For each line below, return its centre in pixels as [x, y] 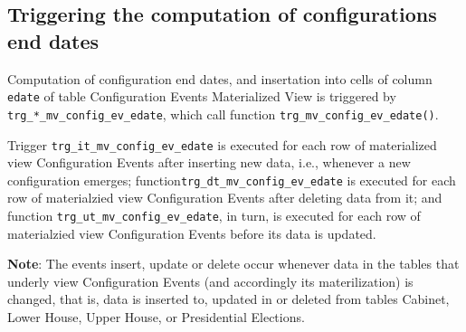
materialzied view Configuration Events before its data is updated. [192, 233]
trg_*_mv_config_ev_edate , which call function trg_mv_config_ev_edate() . [223, 114]
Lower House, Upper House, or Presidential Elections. [156, 317]
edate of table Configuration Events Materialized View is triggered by [202, 96]
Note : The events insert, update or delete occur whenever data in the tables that [233, 264]
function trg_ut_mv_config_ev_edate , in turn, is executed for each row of [214, 215]
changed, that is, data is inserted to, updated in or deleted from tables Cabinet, [228, 299]
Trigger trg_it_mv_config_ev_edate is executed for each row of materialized [222, 144]
